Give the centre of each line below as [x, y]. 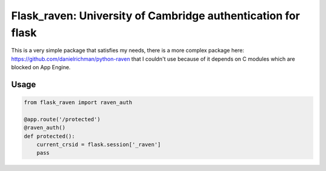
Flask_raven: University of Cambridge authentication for [155, 16]
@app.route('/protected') [62, 119]
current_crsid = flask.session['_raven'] [99, 145]
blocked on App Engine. [41, 67]
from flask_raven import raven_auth [78, 103]
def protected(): [50, 136]
